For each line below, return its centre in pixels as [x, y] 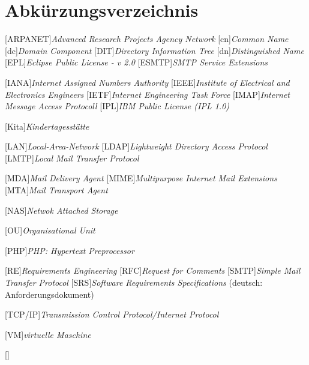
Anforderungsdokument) [49, 294]
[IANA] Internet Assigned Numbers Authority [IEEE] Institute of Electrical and [147, 82]
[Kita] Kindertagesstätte [47, 126]
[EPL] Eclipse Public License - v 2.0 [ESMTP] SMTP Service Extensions [136, 62]
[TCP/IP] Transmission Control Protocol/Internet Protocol [112, 314]
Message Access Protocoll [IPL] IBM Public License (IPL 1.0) [117, 106]
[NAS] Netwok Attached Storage [61, 210]
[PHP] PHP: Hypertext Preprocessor [70, 250]
